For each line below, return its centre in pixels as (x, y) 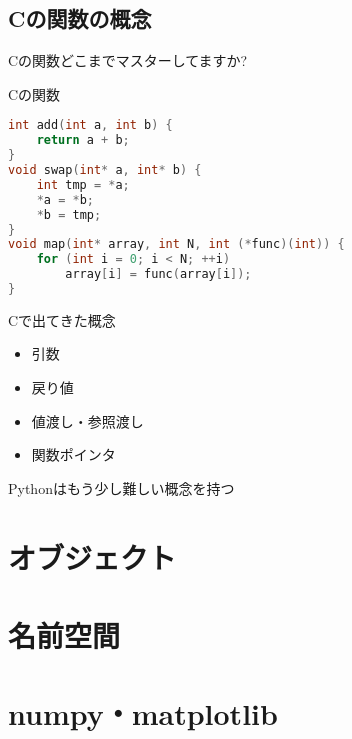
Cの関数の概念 (80, 18)
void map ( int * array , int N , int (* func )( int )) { (176, 244)
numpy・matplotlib (143, 713)
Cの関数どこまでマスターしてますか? (128, 60)
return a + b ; (83, 140)
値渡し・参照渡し (87, 420)
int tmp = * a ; (83, 184)
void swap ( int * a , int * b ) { (105, 170)
